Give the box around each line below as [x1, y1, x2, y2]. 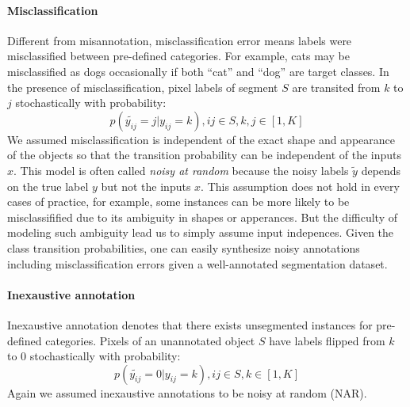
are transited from [292, 78, 381, 95]
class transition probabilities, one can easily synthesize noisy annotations [7, 239, 360, 256]
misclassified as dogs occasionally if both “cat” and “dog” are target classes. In [7, 63, 389, 79]
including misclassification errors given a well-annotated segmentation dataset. [7, 255, 388, 272]
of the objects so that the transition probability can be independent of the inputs [7, 146, 402, 163]
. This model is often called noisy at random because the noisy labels [13, 162, 349, 178]
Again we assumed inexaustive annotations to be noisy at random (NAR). [7, 384, 367, 401]
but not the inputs [101, 177, 191, 194]
